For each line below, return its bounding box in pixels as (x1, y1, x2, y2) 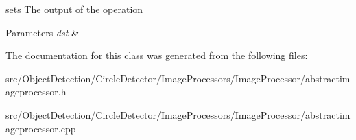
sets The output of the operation (5, 2, 143, 16)
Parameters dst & (5, 25, 79, 39)
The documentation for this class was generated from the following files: (5, 48, 308, 62)
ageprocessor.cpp (5, 121, 76, 135)
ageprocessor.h (5, 84, 67, 99)
